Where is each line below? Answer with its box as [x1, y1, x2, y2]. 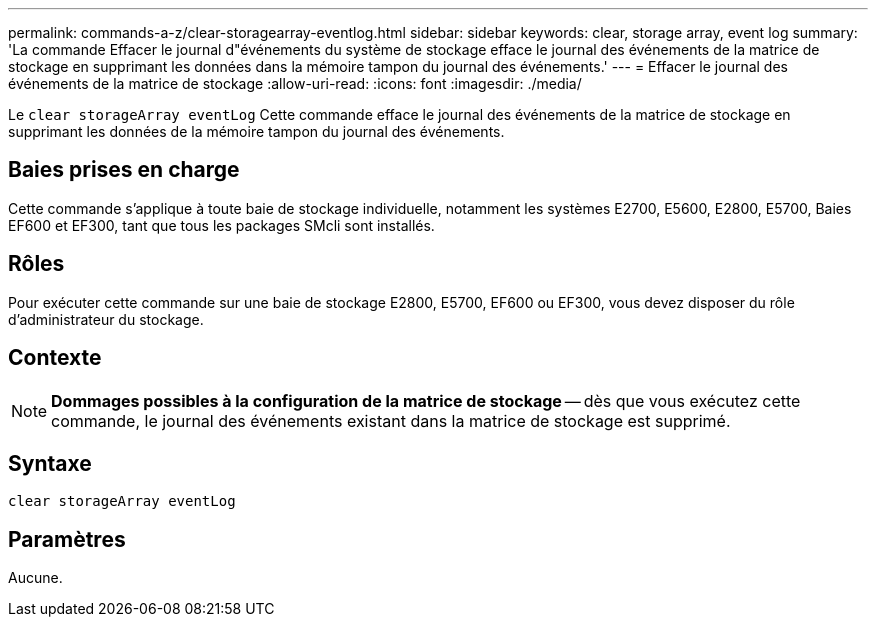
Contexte [8, 345, 102, 371]
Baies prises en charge [8, 157, 240, 183]
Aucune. [8, 569, 63, 587]
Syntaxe [8, 450, 92, 476]
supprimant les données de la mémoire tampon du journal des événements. [8, 123, 505, 140]
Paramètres [8, 526, 126, 552]
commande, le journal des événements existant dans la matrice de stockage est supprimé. [51, 410, 731, 431]
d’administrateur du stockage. [8, 310, 204, 328]
